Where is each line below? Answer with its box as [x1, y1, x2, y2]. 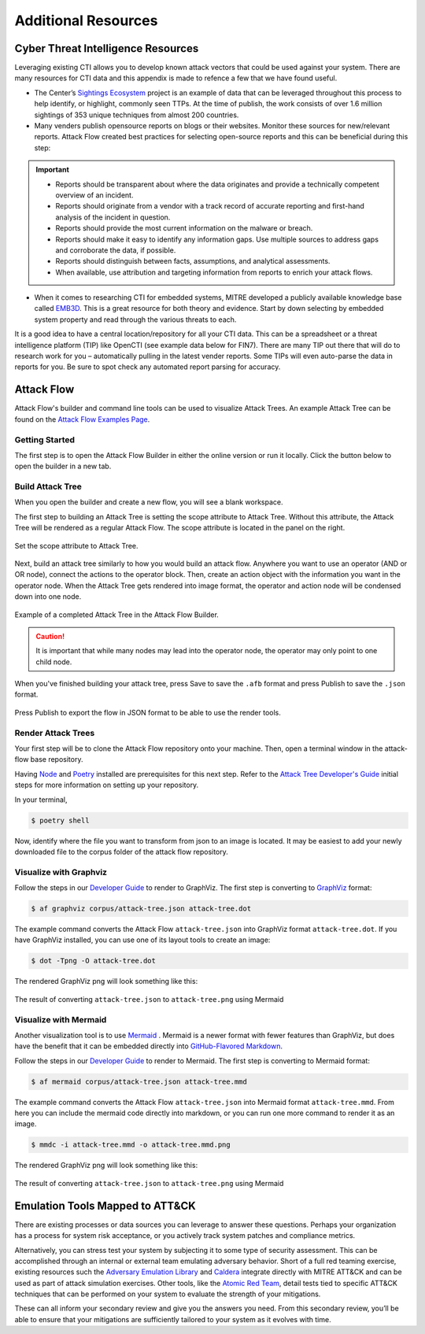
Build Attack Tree [14, 481, 82, 492]
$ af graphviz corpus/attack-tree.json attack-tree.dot [31, 904, 252, 913]
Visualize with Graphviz [14, 867, 108, 878]
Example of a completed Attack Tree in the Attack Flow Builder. [14, 610, 220, 619]
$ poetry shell [31, 815, 90, 825]
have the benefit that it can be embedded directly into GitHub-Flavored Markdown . [14, 1041, 283, 1051]
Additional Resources [14, 12, 158, 29]
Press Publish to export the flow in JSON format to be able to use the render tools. [14, 708, 281, 717]
